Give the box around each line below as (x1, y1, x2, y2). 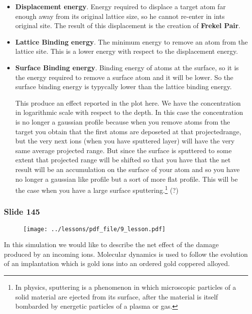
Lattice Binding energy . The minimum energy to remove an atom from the (15, 36, 248, 47)
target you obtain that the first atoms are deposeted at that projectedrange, (15, 126, 241, 136)
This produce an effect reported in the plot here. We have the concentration (15, 97, 241, 108)
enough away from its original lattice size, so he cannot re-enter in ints (15, 11, 225, 21)
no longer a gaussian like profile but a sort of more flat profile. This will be (15, 173, 238, 184)
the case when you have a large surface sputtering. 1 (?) (15, 184, 179, 195)
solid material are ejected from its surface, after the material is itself (15, 291, 218, 301)
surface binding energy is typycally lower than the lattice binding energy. (15, 81, 232, 92)
